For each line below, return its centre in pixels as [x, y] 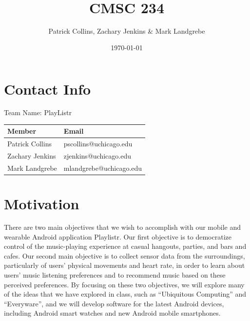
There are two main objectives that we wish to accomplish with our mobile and [123, 227]
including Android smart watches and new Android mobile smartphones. [112, 313]
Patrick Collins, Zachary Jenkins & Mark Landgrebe [127, 31]
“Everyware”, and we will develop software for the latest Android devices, [114, 303]
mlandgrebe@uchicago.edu [103, 168]
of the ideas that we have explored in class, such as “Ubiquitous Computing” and [125, 294]
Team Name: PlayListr [38, 112]
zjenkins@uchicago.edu [97, 156]
